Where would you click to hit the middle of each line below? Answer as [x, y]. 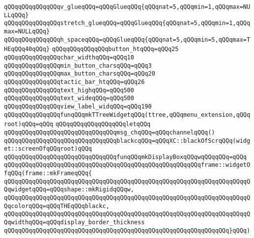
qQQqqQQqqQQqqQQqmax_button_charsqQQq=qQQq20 [80, 74]
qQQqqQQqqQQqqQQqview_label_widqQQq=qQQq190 [78, 106]
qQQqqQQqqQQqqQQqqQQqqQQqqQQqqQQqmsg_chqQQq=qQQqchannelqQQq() [110, 132]
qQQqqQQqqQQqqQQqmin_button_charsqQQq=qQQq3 [78, 66]
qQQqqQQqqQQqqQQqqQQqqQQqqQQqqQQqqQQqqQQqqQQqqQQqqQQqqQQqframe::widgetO [127, 165]
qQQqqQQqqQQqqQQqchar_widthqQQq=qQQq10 [69, 57]
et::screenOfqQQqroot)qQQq [48, 149]
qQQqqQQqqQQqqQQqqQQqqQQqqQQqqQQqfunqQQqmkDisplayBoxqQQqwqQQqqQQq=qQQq [125, 157]
